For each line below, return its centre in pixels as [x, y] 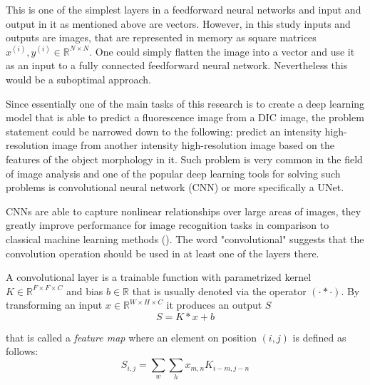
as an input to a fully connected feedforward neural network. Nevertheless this [177, 65]
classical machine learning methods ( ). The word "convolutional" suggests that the [185, 238]
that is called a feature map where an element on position [131, 337]
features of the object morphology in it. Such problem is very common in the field [184, 159]
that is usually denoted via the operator [219, 291]
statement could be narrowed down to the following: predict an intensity [164, 131]
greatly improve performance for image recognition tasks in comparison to [168, 225]
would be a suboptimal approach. [78, 79]
